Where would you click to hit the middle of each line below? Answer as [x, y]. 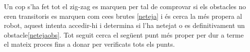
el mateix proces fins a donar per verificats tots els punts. [89, 44]
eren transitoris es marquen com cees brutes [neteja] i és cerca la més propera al [123, 16]
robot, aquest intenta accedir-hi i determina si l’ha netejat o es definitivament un [125, 25]
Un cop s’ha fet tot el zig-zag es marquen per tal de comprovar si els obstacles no [125, 6]
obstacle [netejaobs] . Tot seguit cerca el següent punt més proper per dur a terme [124, 34]
